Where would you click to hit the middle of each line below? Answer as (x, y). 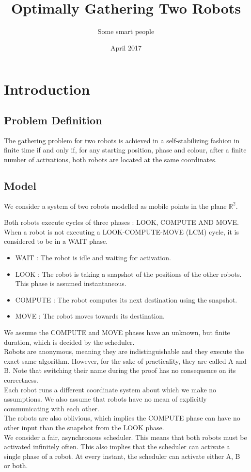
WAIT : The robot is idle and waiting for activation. (93, 258)
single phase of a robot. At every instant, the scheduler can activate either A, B (122, 456)
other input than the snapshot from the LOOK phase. (84, 427)
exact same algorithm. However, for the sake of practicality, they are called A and (125, 361)
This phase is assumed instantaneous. (71, 283)
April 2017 (126, 47)
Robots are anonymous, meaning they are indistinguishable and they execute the (124, 351)
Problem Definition (53, 120)
